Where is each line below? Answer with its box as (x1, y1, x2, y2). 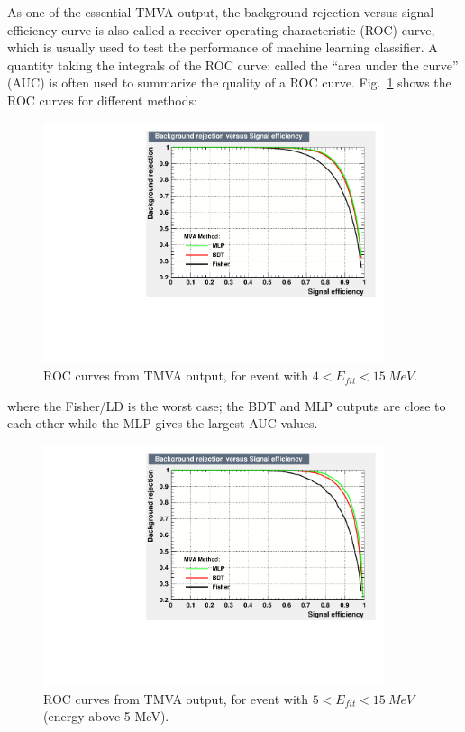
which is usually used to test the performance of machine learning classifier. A (7, 38, 438, 57)
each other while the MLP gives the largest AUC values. (7, 414, 318, 433)
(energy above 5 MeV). (43, 707, 169, 726)
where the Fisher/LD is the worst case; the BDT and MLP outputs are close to (7, 396, 446, 415)
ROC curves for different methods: (7, 90, 197, 109)
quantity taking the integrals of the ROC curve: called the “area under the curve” (7, 55, 459, 74)
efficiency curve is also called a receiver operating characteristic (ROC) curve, (7, 20, 435, 39)
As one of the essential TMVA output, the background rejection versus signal (7, 3, 434, 21)
